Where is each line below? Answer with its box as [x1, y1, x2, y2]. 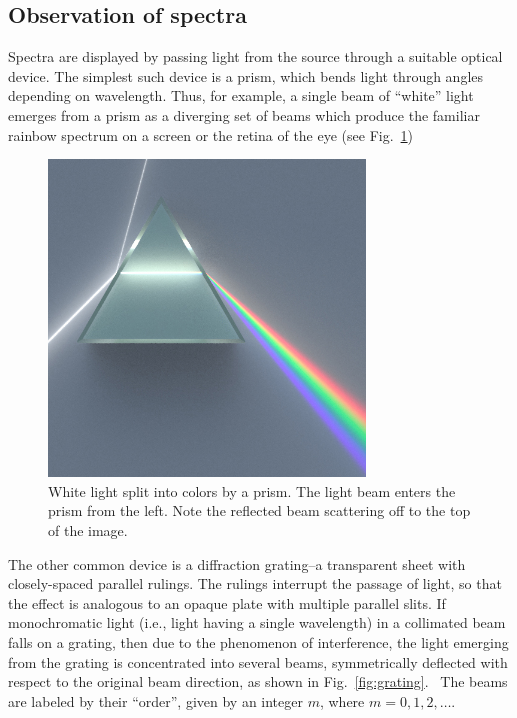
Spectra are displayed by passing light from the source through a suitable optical [8, 46, 503, 67]
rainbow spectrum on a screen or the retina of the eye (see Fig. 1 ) [8, 124, 414, 145]
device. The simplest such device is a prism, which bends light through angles [8, 65, 484, 86]
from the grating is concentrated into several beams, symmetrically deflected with [8, 651, 508, 672]
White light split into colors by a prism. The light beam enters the [48, 480, 456, 501]
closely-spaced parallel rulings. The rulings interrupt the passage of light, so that [8, 573, 502, 594]
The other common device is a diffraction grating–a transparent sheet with [8, 553, 466, 574]
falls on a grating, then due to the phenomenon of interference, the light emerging [8, 631, 509, 652]
